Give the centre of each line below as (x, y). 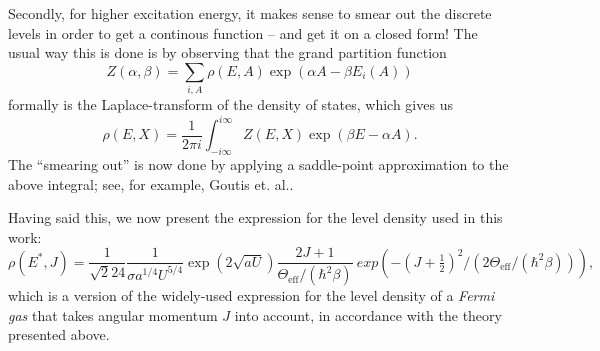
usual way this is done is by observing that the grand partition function (227, 52)
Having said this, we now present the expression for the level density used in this (255, 217)
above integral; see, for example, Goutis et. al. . (151, 183)
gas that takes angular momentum (113, 314)
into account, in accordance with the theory (368, 314)
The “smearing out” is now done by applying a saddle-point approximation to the (258, 164)
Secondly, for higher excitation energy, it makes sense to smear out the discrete (250, 13)
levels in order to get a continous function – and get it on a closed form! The (243, 32)
